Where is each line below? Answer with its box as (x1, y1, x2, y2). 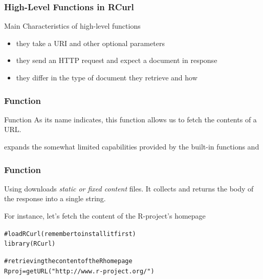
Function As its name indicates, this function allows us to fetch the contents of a (4, 114, 257, 124)
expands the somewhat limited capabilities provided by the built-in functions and (4, 141, 259, 152)
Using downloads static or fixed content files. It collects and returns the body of (4, 183, 254, 194)
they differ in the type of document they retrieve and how (16, 72, 198, 82)
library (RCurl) (4, 240, 56, 248)
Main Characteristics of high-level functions (4, 20, 141, 31)
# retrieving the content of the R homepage (4, 257, 133, 265)
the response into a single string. (4, 193, 106, 204)
